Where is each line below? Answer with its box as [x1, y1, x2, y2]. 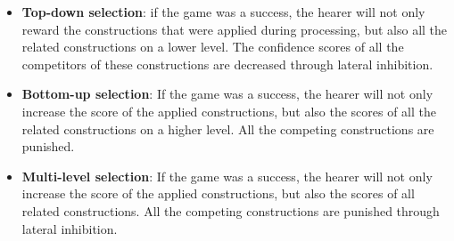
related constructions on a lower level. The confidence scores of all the [21, 37, 404, 56]
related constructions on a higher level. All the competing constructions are [21, 119, 434, 138]
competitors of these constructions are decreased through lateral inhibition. [21, 54, 433, 73]
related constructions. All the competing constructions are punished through [21, 201, 440, 220]
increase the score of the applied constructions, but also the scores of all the [21, 101, 437, 120]
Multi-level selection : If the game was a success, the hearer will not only [21, 166, 433, 185]
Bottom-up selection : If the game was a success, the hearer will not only [21, 84, 433, 103]
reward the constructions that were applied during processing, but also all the [21, 20, 448, 38]
